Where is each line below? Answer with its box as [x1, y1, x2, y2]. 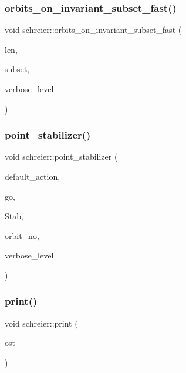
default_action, [5, 170, 60, 182]
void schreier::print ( [5, 317, 78, 329]
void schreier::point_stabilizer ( [5, 150, 118, 163]
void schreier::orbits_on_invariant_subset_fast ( [5, 23, 182, 36]
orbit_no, [5, 229, 39, 241]
